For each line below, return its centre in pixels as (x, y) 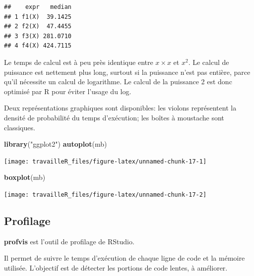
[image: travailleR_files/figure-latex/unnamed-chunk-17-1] (105, 161)
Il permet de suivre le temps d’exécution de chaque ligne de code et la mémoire (125, 258)
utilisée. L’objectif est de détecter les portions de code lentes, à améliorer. (116, 268)
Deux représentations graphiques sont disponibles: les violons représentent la (120, 108)
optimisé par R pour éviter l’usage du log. (68, 91)
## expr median (38, 7)
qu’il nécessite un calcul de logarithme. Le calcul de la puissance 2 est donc (118, 82)
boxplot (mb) (25, 177)
